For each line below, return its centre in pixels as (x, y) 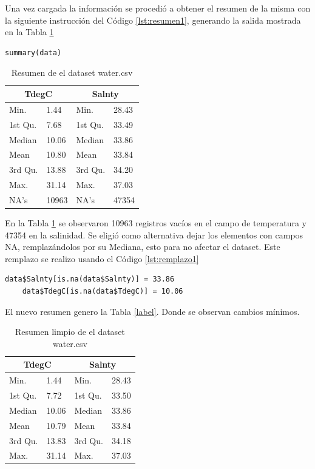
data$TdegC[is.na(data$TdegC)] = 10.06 (103, 291)
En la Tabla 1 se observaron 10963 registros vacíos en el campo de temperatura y (156, 222)
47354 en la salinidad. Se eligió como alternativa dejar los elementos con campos (154, 234)
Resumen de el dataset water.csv (72, 73)
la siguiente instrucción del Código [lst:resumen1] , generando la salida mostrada (153, 20)
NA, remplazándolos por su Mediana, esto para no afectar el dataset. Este (143, 247)
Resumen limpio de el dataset (70, 332)
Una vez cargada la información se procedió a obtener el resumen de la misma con (158, 8)
